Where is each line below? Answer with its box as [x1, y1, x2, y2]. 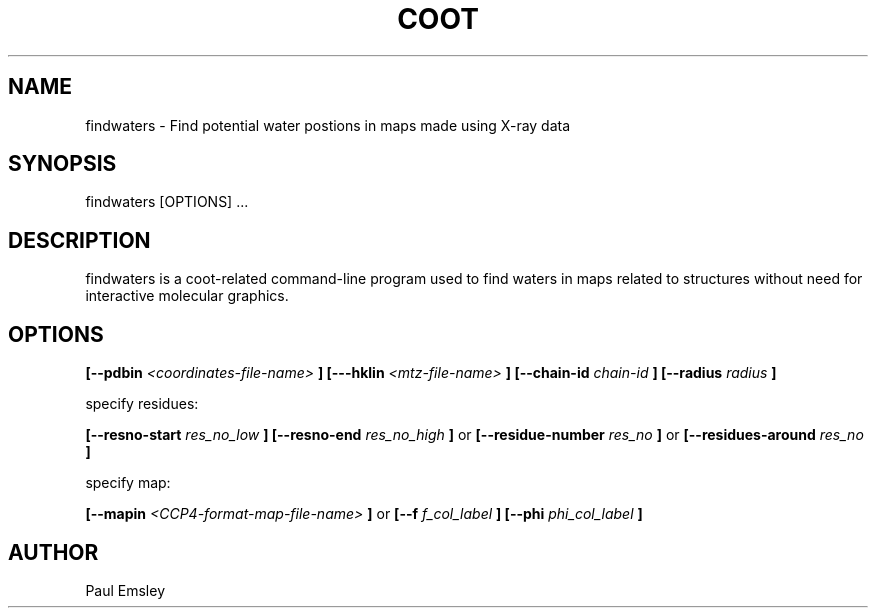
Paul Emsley [85, 581, 166, 599]
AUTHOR [8, 539, 99, 565]
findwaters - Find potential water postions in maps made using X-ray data [85, 116, 571, 134]
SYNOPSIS [8, 151, 117, 177]
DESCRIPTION [8, 227, 151, 253]
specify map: [85, 474, 171, 492]
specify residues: [85, 395, 199, 413]
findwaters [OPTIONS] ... [85, 193, 249, 211]
